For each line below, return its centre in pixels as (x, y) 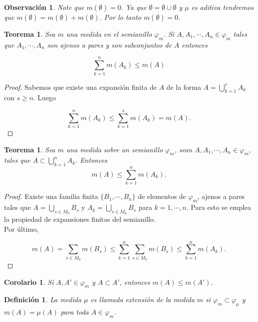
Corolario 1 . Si (29, 282)
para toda (75, 312)
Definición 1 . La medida (43, 299)
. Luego (45, 97)
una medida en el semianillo (109, 34)
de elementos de (162, 196)
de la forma (184, 87)
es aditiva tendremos (223, 7)
